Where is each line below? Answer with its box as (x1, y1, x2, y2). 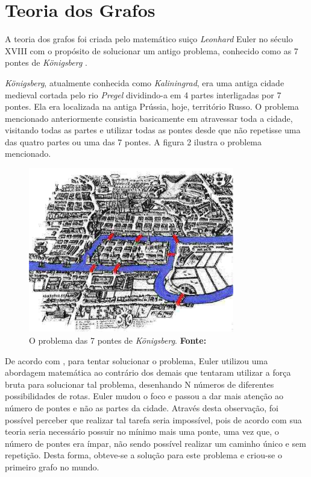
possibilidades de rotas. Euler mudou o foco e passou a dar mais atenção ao (5, 390, 284, 402)
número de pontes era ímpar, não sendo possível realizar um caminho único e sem (5, 437, 306, 449)
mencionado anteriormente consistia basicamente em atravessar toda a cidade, (5, 112, 293, 124)
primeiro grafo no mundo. (5, 460, 99, 473)
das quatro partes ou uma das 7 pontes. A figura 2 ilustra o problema (5, 135, 262, 148)
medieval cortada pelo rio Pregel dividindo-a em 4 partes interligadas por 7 (5, 88, 281, 101)
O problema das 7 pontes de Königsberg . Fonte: (29, 334, 207, 346)
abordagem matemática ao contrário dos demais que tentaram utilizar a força (5, 366, 291, 379)
